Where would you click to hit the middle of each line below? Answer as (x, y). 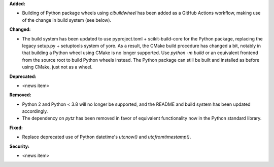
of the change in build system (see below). (67, 20)
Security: (20, 146)
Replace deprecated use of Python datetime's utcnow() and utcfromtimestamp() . (107, 137)
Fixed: (16, 128)
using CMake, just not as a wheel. (57, 67)
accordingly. (35, 111)
